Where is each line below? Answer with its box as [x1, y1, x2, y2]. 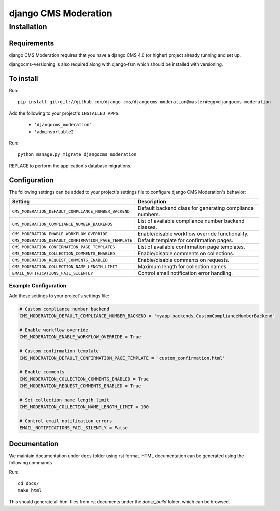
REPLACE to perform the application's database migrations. [9, 163, 132, 169]
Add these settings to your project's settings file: [9, 293, 109, 299]
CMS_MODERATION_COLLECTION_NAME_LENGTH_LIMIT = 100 [19, 404, 149, 410]
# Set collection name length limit [19, 397, 110, 403]
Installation [9, 22, 47, 31]
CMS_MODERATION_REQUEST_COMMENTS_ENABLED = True [19, 383, 141, 389]
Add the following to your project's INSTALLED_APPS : [9, 110, 120, 116]
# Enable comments [19, 369, 65, 375]
